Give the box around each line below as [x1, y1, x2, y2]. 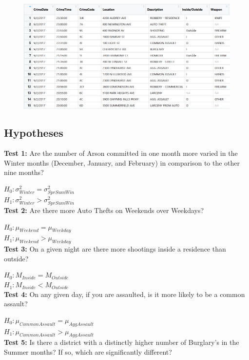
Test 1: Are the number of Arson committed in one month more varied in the [4, 148, 238, 158]
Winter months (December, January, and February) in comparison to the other [4, 157, 240, 168]
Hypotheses [4, 125, 63, 140]
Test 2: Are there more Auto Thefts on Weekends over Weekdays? [4, 205, 204, 215]
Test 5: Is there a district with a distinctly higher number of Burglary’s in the [4, 337, 239, 347]
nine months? [4, 167, 44, 177]
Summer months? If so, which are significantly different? [4, 347, 172, 357]
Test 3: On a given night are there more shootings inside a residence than [4, 244, 226, 254]
